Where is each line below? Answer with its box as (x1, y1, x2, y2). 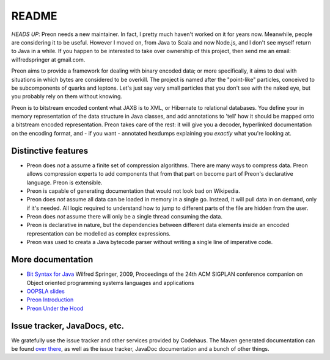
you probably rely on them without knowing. (11, 93, 122, 100)
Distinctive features (11, 145, 89, 156)
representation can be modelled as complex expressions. (26, 229, 171, 237)
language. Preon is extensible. (26, 179, 103, 186)
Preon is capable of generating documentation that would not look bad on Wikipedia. (26, 187, 241, 195)
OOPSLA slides (26, 287, 65, 295)
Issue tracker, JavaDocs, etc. (11, 320, 125, 331)
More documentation (11, 254, 94, 265)
